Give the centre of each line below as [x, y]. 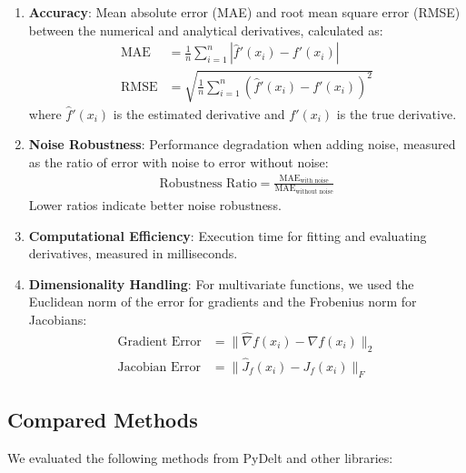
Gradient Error [159, 342]
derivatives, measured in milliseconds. [133, 253]
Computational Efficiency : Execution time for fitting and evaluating [228, 235]
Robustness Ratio [208, 183]
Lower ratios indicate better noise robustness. [155, 205]
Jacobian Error [159, 367]
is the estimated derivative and [199, 113]
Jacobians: [58, 319]
